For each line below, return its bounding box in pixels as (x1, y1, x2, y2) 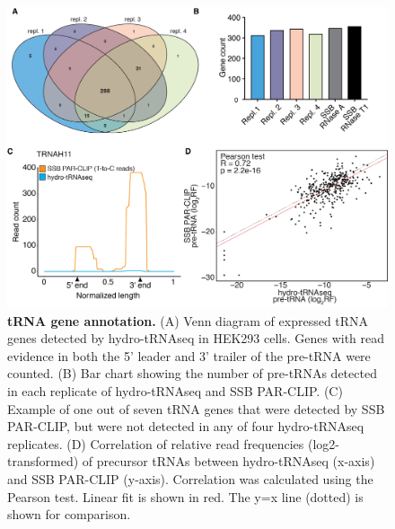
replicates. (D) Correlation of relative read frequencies (7, 434, 304, 453)
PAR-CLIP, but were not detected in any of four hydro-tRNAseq (7, 417, 364, 436)
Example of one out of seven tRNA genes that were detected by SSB (7, 399, 385, 418)
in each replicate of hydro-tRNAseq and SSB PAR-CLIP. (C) (7, 381, 343, 400)
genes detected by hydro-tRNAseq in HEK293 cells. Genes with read (7, 329, 385, 348)
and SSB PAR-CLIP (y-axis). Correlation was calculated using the (7, 469, 373, 488)
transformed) (7, 452, 79, 471)
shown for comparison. (7, 505, 131, 524)
